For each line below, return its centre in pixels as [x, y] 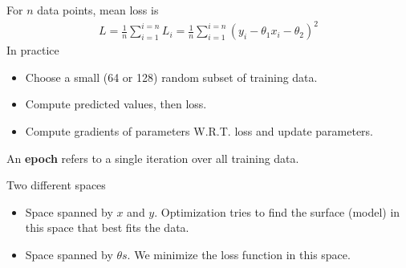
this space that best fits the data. [107, 227]
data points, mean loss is [98, 10]
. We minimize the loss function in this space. [239, 254]
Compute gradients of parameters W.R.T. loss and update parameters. [199, 130]
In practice [33, 50]
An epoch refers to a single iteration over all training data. [153, 158]
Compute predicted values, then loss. [116, 104]
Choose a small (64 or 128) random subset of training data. [171, 77]
